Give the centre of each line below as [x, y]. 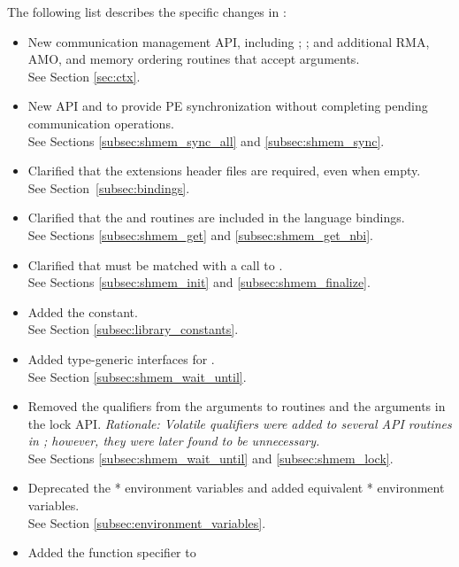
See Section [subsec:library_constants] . [133, 329]
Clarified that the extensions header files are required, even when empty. [224, 171]
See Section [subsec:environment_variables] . [147, 522]
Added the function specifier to [112, 552]
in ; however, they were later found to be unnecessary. [174, 441]
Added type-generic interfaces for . [121, 358]
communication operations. [101, 123]
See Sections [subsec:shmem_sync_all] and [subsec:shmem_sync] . [206, 140]
